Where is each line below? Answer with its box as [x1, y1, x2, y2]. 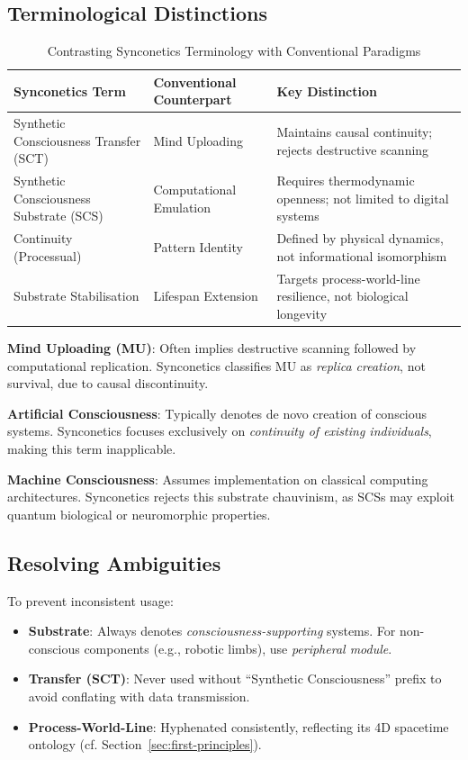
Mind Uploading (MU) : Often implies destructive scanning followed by [7, 339, 417, 357]
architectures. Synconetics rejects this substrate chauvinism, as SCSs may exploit [7, 487, 455, 506]
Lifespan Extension [153, 286, 258, 305]
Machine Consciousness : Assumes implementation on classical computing [7, 469, 428, 488]
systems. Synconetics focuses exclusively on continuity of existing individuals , [7, 421, 432, 440]
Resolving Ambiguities [7, 548, 221, 576]
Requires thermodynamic [276, 171, 415, 190]
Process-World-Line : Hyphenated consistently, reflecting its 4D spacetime [28, 717, 449, 736]
